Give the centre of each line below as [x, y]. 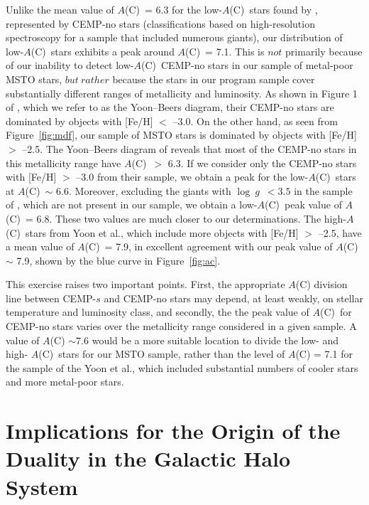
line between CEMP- [51, 298]
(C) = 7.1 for [324, 354]
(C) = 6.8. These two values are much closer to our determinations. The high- [176, 218]
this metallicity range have [64, 163]
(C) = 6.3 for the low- [174, 9]
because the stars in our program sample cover [214, 79]
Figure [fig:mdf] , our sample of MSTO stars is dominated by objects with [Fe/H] [181, 135]
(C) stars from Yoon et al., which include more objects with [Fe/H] [152, 232]
